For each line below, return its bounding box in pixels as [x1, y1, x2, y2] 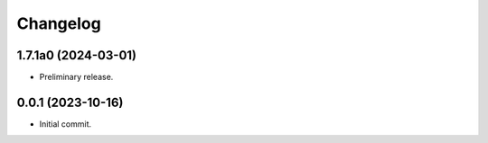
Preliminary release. [39, 72, 114, 83]
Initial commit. [39, 118, 92, 130]
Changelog [16, 13, 101, 33]
